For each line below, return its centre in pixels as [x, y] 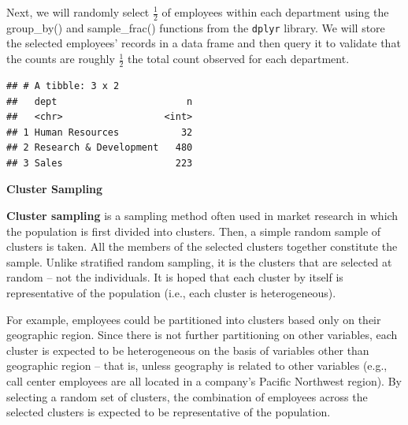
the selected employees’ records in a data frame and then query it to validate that [204, 43]
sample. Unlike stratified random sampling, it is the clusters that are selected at [199, 261]
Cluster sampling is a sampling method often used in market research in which [202, 216]
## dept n [100, 101]
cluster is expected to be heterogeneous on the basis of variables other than [188, 350]
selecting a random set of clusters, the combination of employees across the [187, 396]
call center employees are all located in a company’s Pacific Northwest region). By [204, 381]
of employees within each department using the [275, 12]
